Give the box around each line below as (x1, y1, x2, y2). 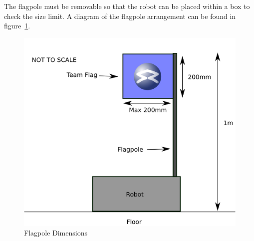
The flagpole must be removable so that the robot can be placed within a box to (4, 1, 250, 11)
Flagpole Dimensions (24, 228, 87, 238)
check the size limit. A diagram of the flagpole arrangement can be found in (4, 10, 236, 21)
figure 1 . (4, 20, 30, 31)
